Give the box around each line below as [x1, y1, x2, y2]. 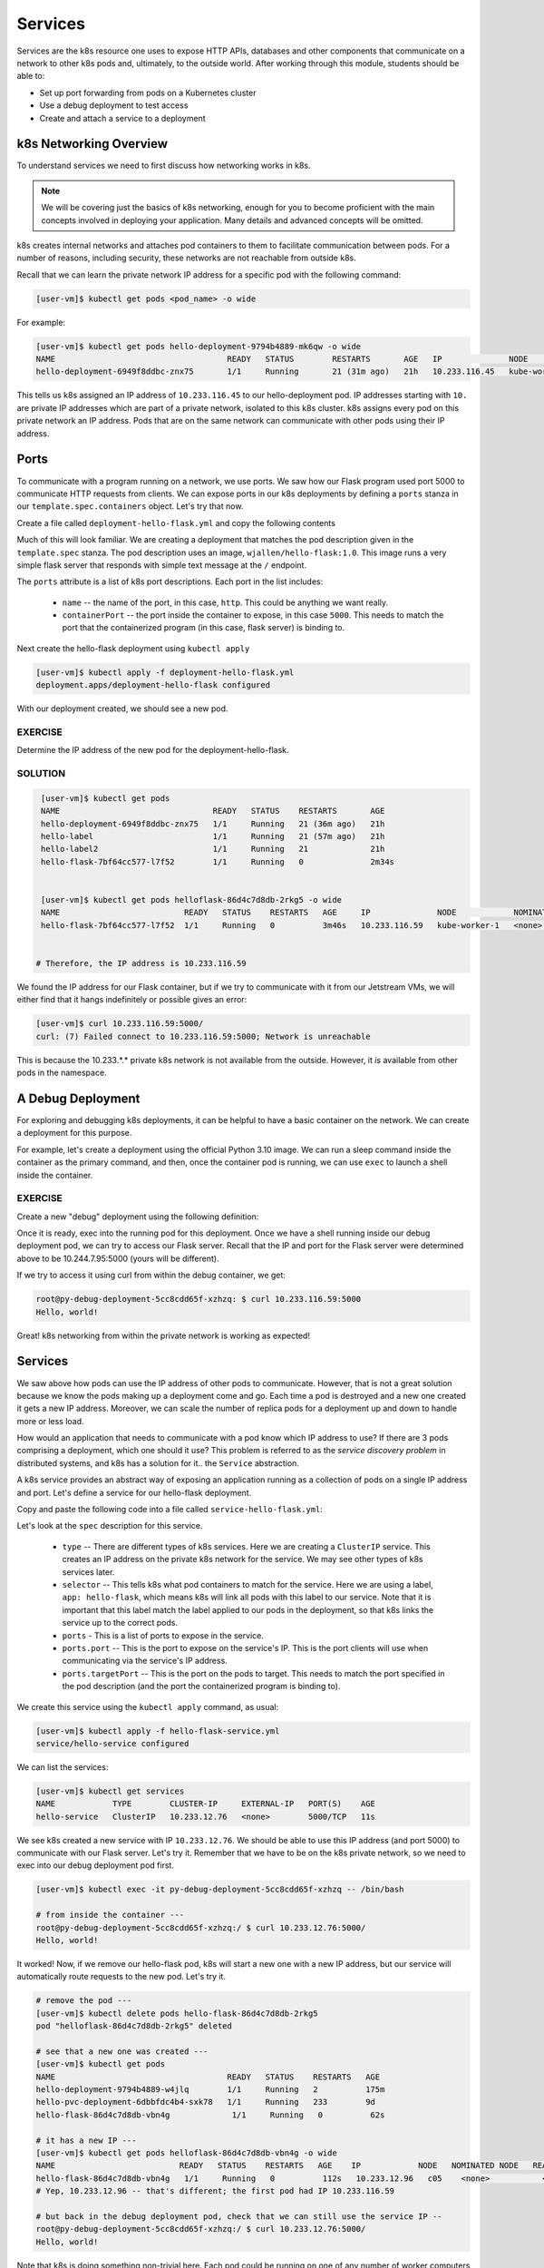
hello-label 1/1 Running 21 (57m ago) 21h [41, 831, 385, 842]
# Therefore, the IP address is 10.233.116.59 [35, 958, 247, 968]
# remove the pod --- [35, 1996, 132, 2006]
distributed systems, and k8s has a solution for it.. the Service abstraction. [16, 1457, 299, 1469]
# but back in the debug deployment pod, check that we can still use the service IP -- [35, 2211, 443, 2222]
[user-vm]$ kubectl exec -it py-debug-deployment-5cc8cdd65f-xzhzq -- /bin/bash [35, 1884, 404, 1895]
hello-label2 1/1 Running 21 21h [41, 844, 385, 855]
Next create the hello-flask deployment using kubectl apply [16, 642, 250, 653]
